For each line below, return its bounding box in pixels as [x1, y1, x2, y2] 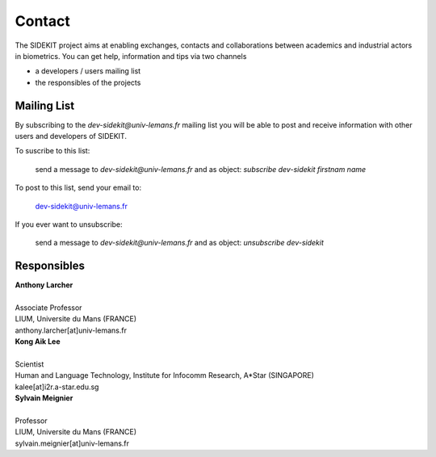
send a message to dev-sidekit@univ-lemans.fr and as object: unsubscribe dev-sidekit [35, 238, 325, 248]
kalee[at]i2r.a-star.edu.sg [15, 382, 99, 392]
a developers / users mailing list [35, 66, 141, 76]
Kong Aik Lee [15, 337, 61, 346]
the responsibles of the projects [35, 78, 141, 87]
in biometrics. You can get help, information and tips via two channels [15, 51, 247, 61]
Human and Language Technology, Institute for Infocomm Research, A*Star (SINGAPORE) [15, 371, 315, 380]
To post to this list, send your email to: [15, 182, 141, 193]
